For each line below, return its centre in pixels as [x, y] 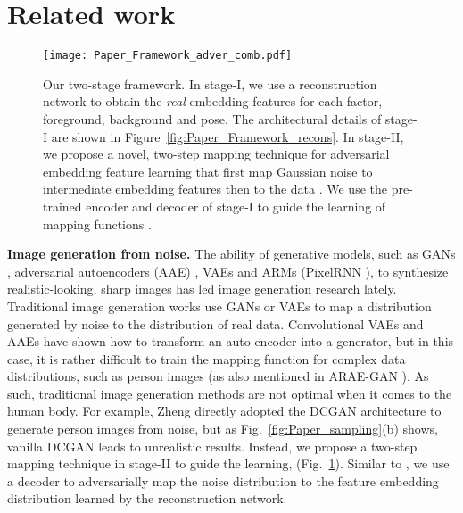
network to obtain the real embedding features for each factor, [213, 101]
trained [62, 206]
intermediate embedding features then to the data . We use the [215, 189]
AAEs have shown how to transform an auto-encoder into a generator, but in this [231, 341]
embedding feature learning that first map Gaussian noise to [208, 171]
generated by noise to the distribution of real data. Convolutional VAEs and [215, 323]
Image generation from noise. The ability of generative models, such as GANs [231, 254]
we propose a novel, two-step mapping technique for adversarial [216, 154]
